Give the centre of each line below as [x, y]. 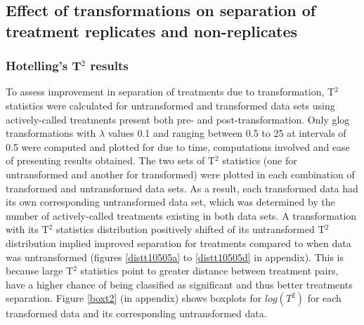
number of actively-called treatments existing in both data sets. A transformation [181, 215]
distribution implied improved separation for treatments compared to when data [178, 243]
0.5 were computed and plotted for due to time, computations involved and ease [178, 146]
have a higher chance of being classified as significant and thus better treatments [179, 284]
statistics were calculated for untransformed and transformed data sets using [170, 105]
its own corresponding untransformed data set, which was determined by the [170, 202]
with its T [27, 229]
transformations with [51, 133]
